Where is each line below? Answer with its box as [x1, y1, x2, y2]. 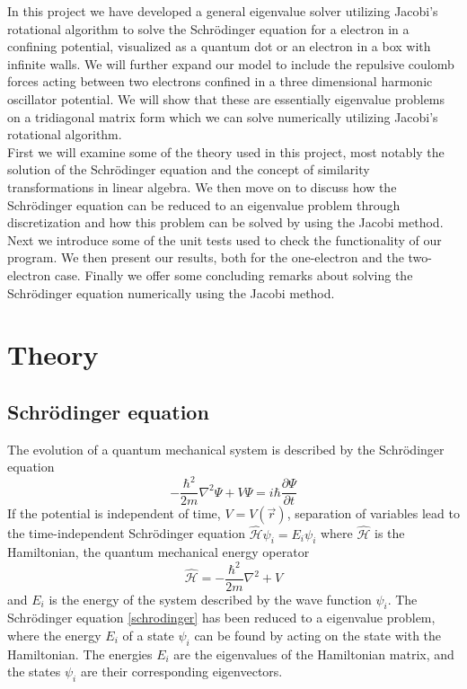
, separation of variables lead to [286, 504, 460, 523]
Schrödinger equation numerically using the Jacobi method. [7, 283, 335, 302]
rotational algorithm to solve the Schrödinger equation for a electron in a [7, 19, 410, 38]
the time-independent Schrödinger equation [7, 524, 245, 543]
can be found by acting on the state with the [194, 625, 442, 644]
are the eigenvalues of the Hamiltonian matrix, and [173, 644, 454, 663]
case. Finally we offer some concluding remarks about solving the [54, 265, 413, 284]
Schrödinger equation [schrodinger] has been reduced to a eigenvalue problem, [7, 608, 436, 627]
